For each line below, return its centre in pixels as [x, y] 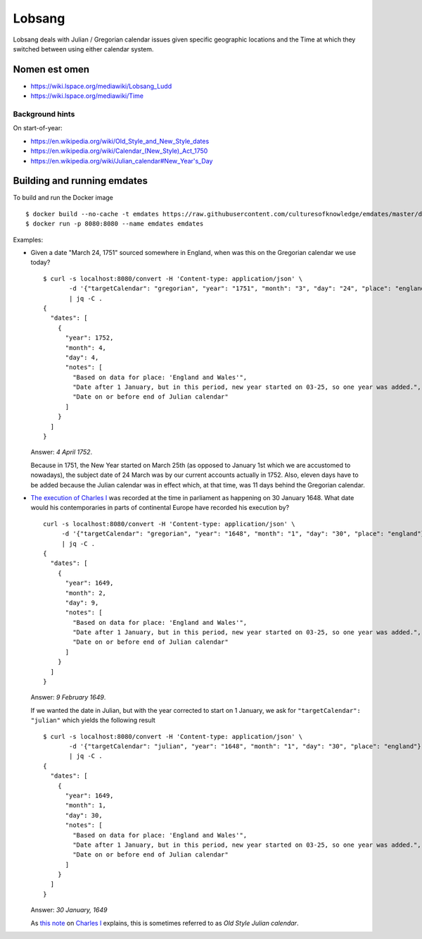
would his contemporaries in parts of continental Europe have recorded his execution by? [160, 508]
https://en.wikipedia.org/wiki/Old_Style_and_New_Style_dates [120, 141]
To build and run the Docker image [63, 198]
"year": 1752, [89, 338]
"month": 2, [86, 593]
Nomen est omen [51, 69]
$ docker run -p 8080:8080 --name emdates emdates [115, 224]
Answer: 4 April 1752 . [62, 452]
